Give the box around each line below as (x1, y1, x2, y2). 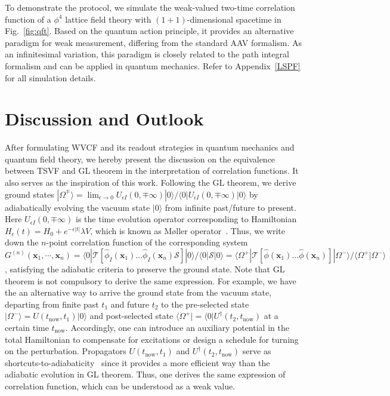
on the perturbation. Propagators (5, 345, 126, 357)
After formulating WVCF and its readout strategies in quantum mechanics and (5, 141, 295, 154)
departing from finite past (5, 297, 99, 310)
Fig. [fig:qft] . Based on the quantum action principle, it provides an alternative (5, 24, 294, 37)
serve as (242, 345, 271, 357)
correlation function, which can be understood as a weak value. (5, 379, 236, 392)
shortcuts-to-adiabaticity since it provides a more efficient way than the (5, 356, 270, 369)
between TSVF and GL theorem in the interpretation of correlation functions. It (5, 164, 299, 177)
